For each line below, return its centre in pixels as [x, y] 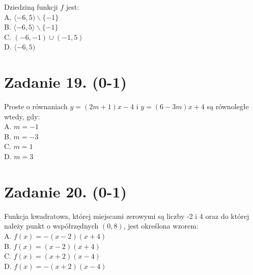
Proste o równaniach [36, 106]
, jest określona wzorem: [161, 226]
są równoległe [228, 106]
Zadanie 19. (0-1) [65, 82]
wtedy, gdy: [22, 116]
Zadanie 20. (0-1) [65, 191]
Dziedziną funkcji [31, 7]
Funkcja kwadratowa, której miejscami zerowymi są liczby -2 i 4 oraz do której [127, 216]
